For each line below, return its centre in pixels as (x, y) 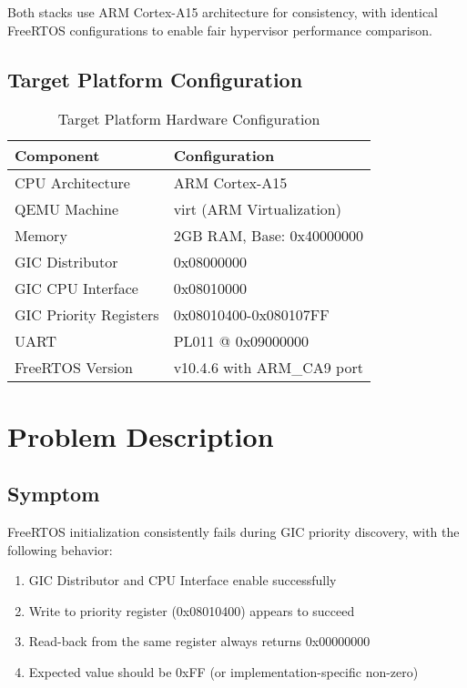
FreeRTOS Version (74, 368)
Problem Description (141, 435)
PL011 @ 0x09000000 (241, 341)
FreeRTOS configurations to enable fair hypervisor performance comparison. (220, 30)
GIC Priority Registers (87, 315)
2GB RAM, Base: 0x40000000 (269, 236)
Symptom (54, 494)
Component (57, 156)
